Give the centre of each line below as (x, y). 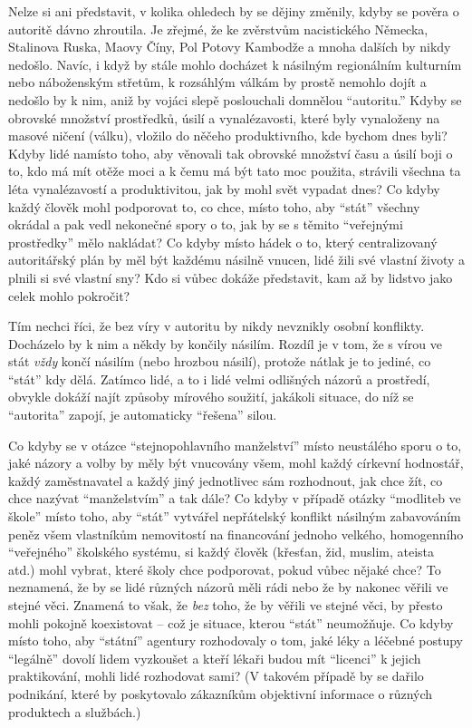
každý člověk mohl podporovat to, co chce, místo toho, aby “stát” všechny (214, 206)
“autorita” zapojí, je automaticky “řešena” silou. (143, 415)
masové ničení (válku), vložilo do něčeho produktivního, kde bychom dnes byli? (228, 136)
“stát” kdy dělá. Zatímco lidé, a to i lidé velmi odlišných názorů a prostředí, (219, 379)
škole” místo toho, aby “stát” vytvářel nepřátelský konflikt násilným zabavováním (235, 516)
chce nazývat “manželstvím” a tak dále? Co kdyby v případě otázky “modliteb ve (235, 498)
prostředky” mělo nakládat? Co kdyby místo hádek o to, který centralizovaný (223, 242)
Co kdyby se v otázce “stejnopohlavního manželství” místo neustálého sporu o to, (235, 445)
